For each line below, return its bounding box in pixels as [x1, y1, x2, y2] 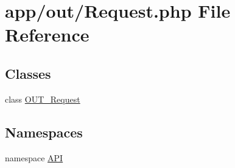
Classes [5, 64, 51, 82]
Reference [5, 22, 89, 47]
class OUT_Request [5, 92, 80, 105]
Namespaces [5, 122, 83, 141]
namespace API [5, 151, 63, 164]
